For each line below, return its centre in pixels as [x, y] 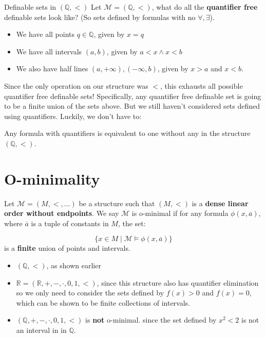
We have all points [45, 34]
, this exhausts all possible [202, 85]
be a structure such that [117, 203]
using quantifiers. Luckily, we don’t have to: [73, 116]
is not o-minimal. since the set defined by [151, 320]
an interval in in [41, 330]
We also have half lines [52, 68]
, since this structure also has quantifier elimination [178, 282]
